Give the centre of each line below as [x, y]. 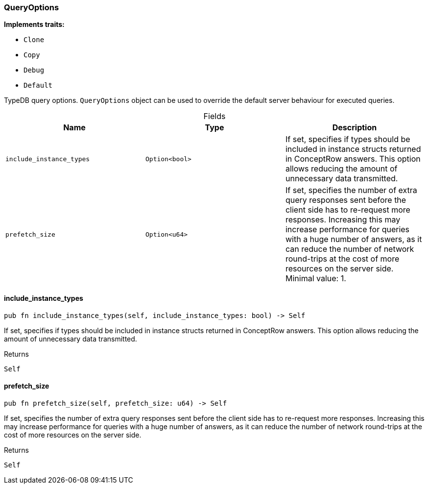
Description [355, 128]
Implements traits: [34, 24]
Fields [214, 116]
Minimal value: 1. [316, 279]
